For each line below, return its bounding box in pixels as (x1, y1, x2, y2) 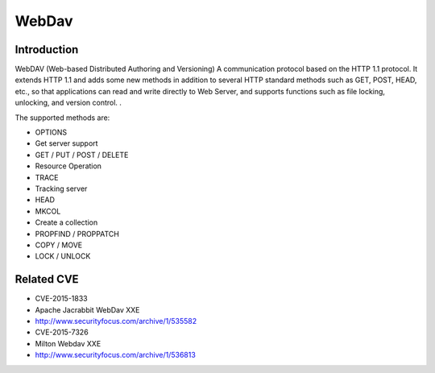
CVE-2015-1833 (35, 294, 88, 304)
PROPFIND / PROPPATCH (35, 229, 120, 238)
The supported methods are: (14, 113, 110, 122)
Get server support (35, 139, 98, 148)
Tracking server (35, 184, 88, 193)
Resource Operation (35, 161, 102, 171)
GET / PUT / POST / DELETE (35, 150, 129, 160)
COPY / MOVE (35, 240, 83, 250)
